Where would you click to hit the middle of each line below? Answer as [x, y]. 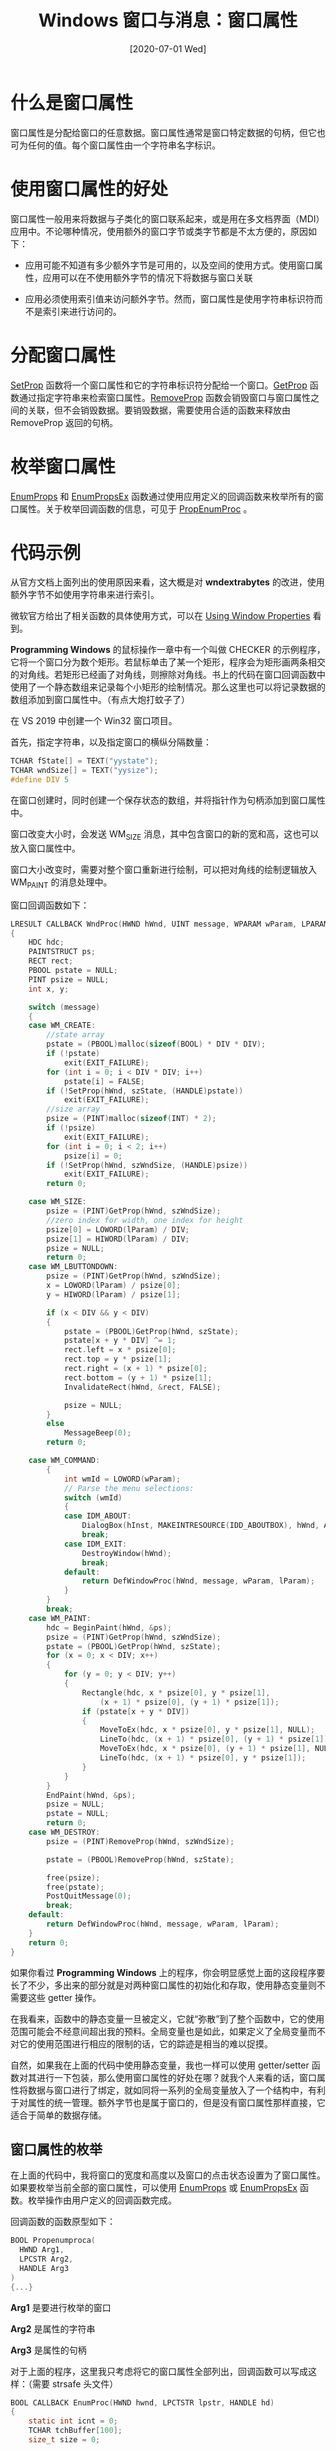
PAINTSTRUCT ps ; [62, 952]
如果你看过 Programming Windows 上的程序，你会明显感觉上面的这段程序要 [168, 1972]
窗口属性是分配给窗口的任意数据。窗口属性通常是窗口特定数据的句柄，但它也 [168, 132]
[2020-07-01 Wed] [168, 48]
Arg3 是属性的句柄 [48, 2350]
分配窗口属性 [63, 355]
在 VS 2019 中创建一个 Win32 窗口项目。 [94, 721]
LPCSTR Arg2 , [46, 2259]
